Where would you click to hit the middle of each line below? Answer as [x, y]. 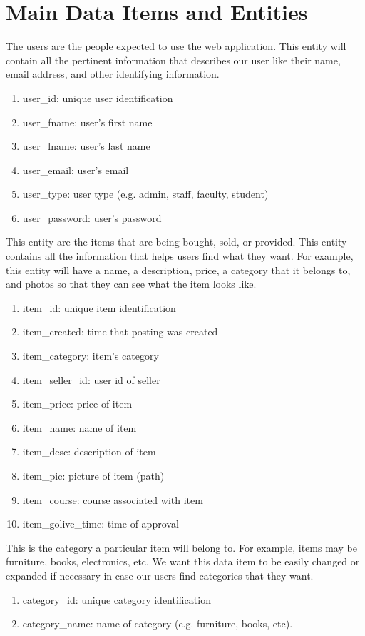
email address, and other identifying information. [113, 74]
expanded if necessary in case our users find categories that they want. [160, 575]
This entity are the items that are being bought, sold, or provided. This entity [176, 242]
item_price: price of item [77, 404]
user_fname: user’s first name [87, 122]
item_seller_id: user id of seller [91, 379]
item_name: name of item [79, 427]
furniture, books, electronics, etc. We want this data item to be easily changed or [183, 561]
